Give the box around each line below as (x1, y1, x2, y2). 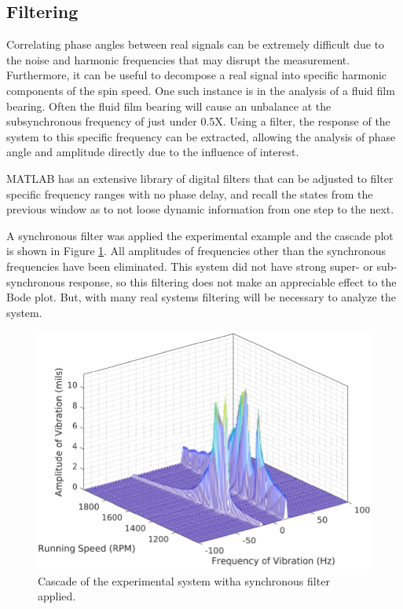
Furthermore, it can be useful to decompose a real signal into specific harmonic (6, 67, 387, 83)
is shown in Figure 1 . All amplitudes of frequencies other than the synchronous (6, 243, 387, 259)
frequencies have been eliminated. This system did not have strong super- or (6, 257, 373, 274)
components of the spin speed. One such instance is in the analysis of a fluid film (6, 82, 395, 98)
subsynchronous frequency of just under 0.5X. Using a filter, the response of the (6, 113, 390, 129)
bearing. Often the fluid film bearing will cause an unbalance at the (6, 97, 332, 114)
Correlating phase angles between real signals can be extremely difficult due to (6, 36, 385, 53)
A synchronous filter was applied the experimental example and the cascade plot (6, 227, 394, 243)
